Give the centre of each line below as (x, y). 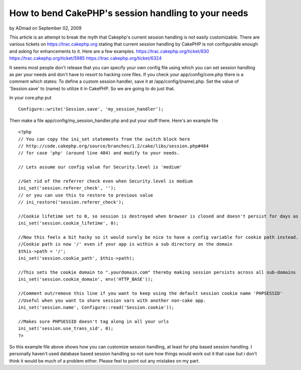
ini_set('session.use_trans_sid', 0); (66, 329)
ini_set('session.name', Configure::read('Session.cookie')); (96, 308)
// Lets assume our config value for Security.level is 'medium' (100, 167)
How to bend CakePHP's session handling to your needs (129, 13)
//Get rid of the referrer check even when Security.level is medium (106, 181)
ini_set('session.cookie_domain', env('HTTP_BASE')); (86, 279)
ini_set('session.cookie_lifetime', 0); (68, 223)
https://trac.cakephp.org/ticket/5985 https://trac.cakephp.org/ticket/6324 (86, 58)
